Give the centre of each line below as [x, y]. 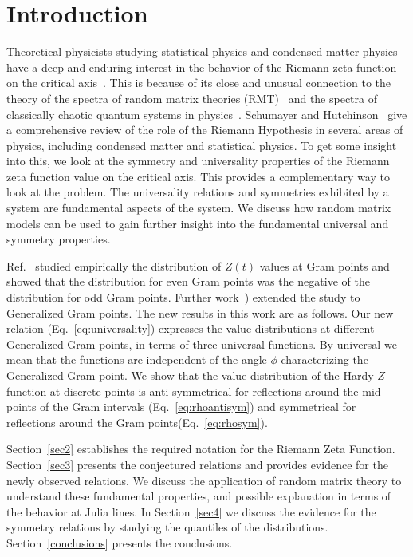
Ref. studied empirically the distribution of [114, 265]
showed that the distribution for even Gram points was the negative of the [188, 281]
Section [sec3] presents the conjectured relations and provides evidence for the [197, 464]
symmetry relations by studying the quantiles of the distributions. [167, 527]
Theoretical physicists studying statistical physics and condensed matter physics [202, 51]
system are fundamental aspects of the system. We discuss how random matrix [199, 208]
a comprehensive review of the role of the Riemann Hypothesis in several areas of [205, 130]
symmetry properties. [59, 239]
